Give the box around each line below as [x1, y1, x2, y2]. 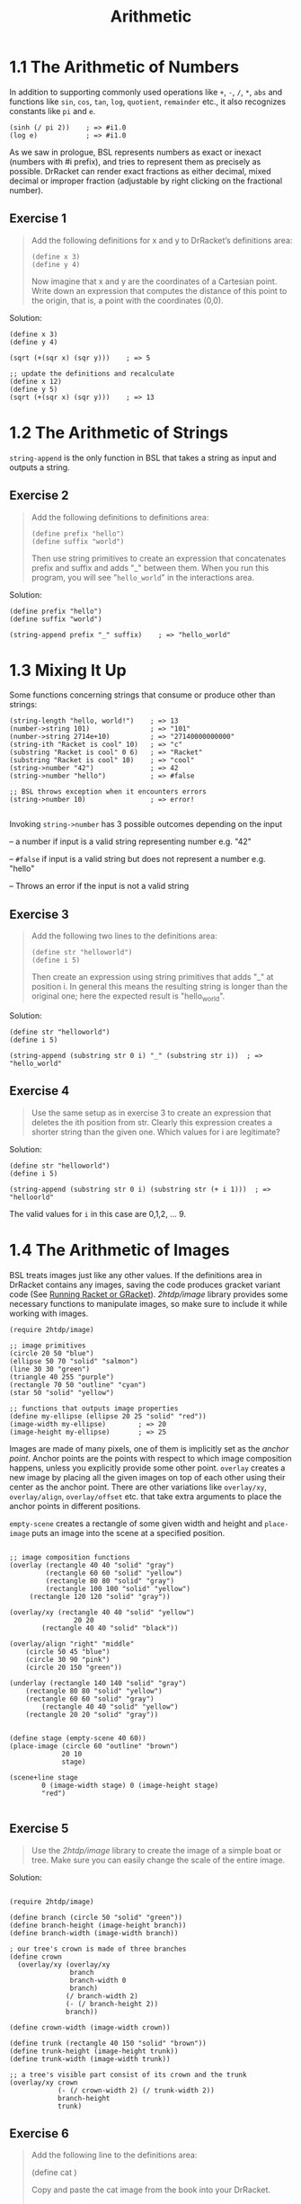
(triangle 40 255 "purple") [9, 1373, 115, 1382]
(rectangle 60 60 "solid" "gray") [25, 1694, 155, 1703]
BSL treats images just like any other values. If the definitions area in [9, 1269, 262, 1280]
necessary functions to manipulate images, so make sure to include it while [9, 1298, 288, 1309]
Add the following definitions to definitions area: [31, 511, 209, 522]
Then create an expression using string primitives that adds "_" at [31, 972, 274, 982]
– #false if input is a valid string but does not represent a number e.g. [9, 854, 267, 865]
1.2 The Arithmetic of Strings [9, 422, 229, 442]
